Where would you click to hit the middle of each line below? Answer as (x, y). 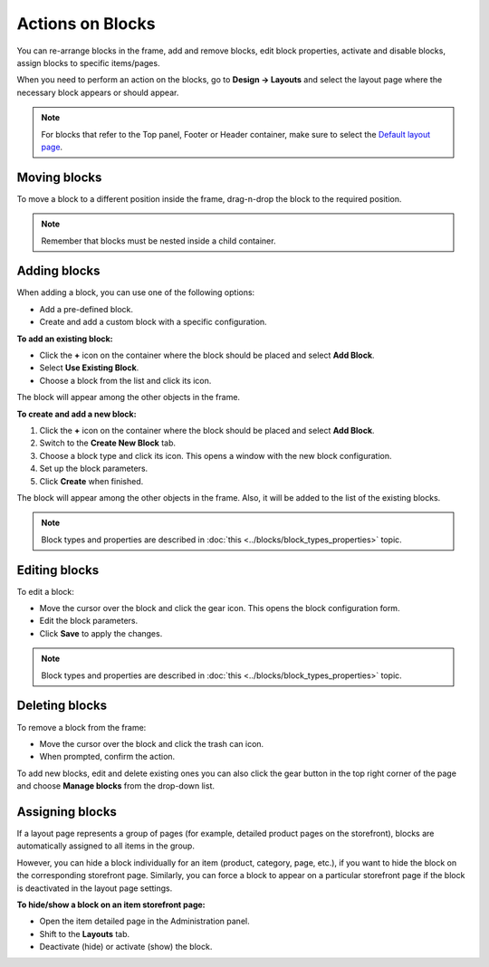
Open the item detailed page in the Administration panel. (144, 921)
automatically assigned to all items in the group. (105, 846)
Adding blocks (58, 271)
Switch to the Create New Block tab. (108, 443)
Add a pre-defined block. (86, 309)
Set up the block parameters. (94, 469)
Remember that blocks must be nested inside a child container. (158, 241)
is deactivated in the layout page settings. (95, 888)
